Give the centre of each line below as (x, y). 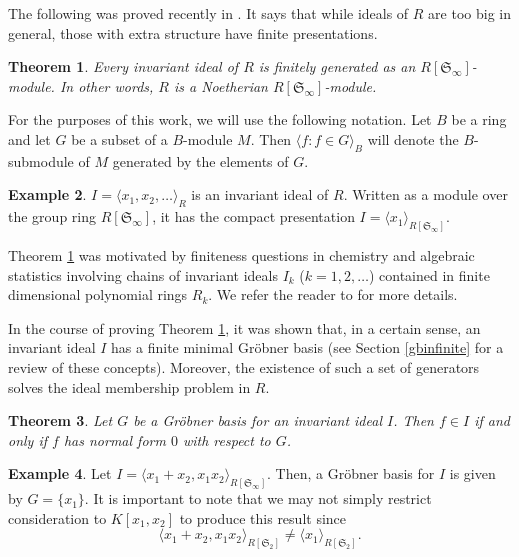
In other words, (106, 85)
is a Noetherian (220, 85)
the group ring (52, 216)
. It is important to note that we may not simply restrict (258, 498)
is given (472, 473)
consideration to (57, 517)
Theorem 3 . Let (60, 420)
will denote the (413, 138)
